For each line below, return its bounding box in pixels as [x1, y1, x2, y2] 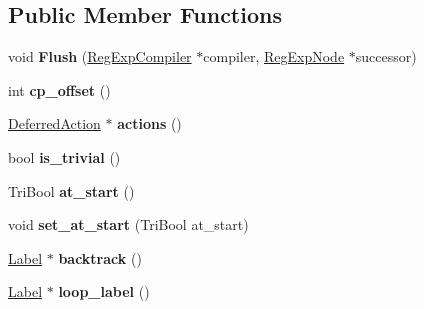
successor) [355, 46, 417, 67]
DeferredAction [8, 113, 101, 134]
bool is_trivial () [8, 146, 121, 167]
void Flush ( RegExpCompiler [8, 46, 192, 67]
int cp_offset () [8, 79, 111, 100]
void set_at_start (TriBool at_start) [8, 214, 249, 235]
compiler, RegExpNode [203, 46, 345, 67]
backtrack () [58, 247, 142, 268]
